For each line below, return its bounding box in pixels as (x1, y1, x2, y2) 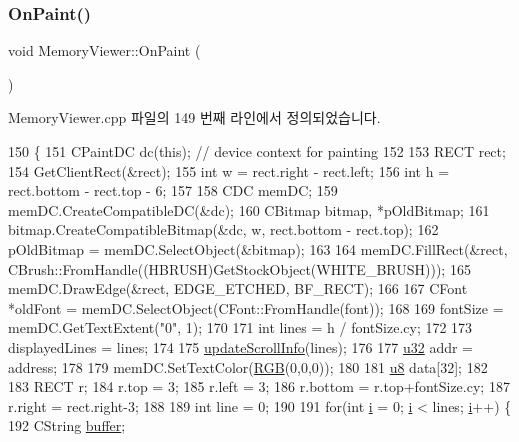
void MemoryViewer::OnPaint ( (8, 40, 201, 61)
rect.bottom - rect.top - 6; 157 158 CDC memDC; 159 (8, 180, 338, 201)
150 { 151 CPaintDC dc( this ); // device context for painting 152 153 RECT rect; (8, 141, 506, 161)
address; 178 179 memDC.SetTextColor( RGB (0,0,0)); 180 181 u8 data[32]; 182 (8, 356, 488, 377)
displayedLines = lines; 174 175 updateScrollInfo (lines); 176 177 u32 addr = (8, 336, 473, 357)
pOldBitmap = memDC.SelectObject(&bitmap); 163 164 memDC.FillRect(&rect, (8, 238, 508, 259)
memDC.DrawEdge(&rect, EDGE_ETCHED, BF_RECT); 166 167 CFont (8, 278, 468, 299)
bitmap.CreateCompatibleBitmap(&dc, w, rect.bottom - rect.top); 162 (8, 219, 439, 240)
